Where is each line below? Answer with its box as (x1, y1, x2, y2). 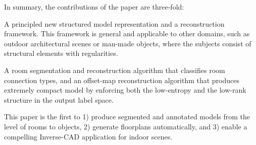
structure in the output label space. (4, 94, 114, 105)
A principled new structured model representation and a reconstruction (4, 18, 225, 29)
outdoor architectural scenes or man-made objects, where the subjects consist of (4, 38, 251, 48)
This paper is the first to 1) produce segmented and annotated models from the (4, 111, 250, 122)
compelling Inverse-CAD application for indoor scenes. (4, 131, 173, 141)
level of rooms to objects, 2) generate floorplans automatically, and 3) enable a (4, 121, 247, 131)
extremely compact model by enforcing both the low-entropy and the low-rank (4, 85, 246, 95)
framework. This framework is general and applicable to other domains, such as (4, 28, 250, 39)
